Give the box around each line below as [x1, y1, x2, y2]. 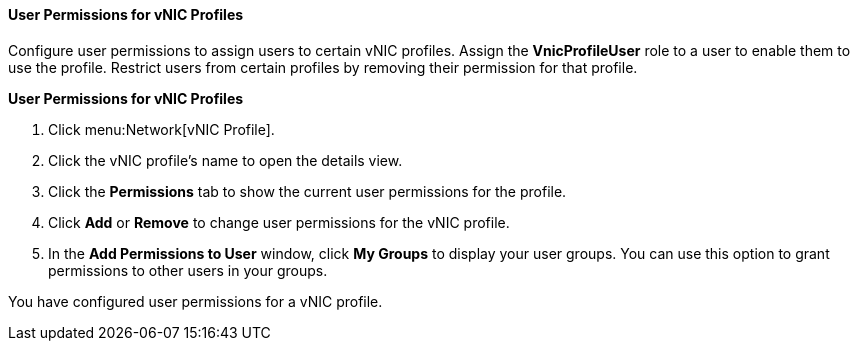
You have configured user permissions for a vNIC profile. [8, 292, 383, 310]
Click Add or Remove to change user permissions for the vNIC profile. [48, 213, 510, 231]
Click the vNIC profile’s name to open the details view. [48, 151, 403, 169]
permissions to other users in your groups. [48, 261, 328, 279]
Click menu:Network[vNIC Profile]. [48, 120, 275, 138]
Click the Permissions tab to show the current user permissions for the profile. [48, 182, 567, 200]
